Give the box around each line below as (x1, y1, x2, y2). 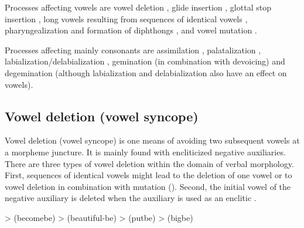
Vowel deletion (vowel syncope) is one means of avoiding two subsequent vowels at (5, 134, 300, 147)
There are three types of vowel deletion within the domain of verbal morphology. (5, 157, 294, 169)
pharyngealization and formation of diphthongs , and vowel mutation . (5, 24, 257, 36)
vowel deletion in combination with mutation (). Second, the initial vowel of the (5, 180, 291, 192)
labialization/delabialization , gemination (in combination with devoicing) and (5, 55, 285, 67)
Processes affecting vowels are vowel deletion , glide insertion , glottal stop (5, 1, 271, 13)
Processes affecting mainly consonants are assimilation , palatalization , (5, 43, 261, 56)
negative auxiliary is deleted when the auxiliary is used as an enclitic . (5, 192, 257, 204)
